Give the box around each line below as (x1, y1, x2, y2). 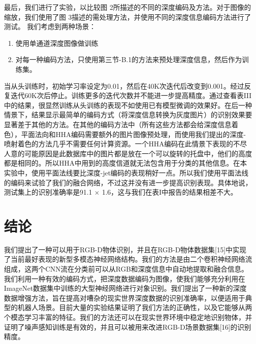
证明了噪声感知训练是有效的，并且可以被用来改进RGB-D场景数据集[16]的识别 (4, 321, 251, 332)
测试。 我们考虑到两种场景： (4, 21, 96, 32)
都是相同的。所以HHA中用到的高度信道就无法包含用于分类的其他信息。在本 (4, 158, 247, 168)
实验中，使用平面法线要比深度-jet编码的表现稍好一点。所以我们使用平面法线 (4, 167, 249, 177)
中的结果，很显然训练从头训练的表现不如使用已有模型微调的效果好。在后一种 (4, 100, 252, 110)
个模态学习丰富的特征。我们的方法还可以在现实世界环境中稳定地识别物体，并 (4, 311, 252, 322)
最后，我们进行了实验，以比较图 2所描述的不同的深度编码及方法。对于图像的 (4, 2, 251, 12)
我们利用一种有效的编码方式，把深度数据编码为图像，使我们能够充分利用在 (4, 273, 245, 283)
